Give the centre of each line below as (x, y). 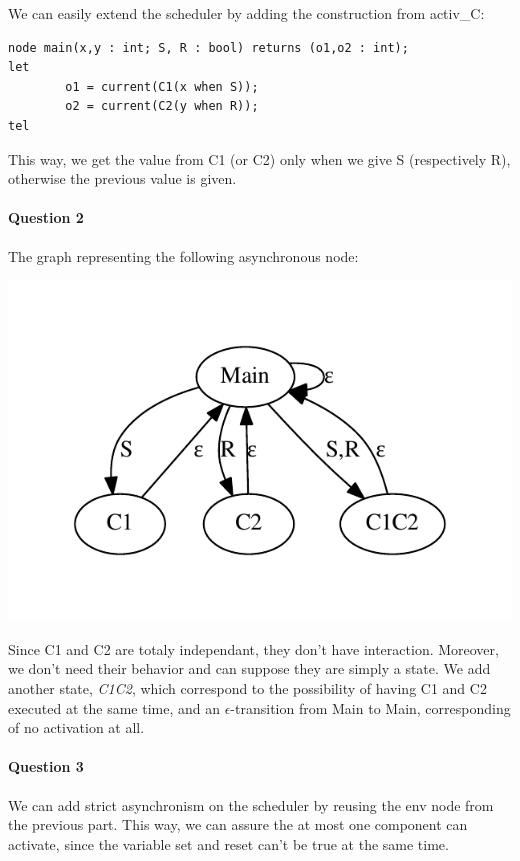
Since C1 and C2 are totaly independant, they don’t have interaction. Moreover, (253, 648)
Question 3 (46, 766)
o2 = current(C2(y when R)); (162, 106)
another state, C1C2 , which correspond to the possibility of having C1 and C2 (247, 688)
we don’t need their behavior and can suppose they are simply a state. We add (249, 668)
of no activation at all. (76, 727)
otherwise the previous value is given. (122, 178)
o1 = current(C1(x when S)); (162, 86)
